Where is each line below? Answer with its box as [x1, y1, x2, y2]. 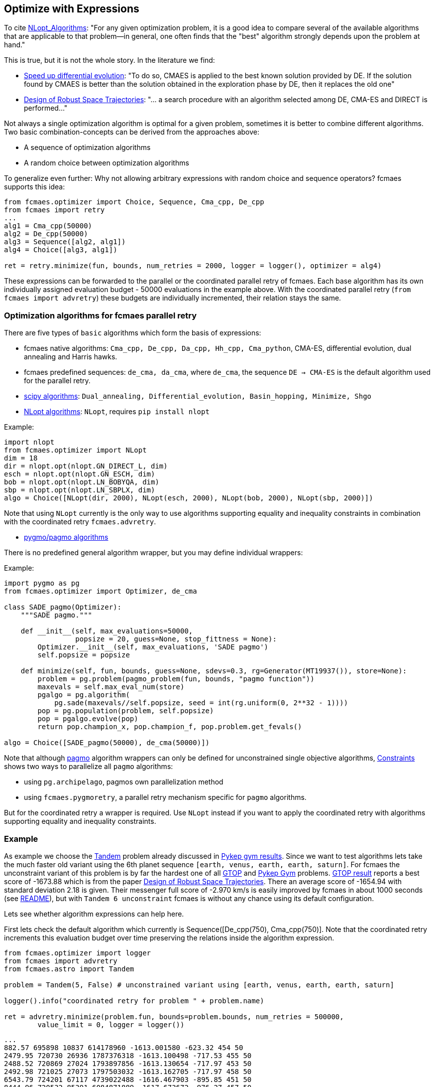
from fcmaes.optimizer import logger [4, 948, 151, 957]
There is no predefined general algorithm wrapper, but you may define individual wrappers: [4, 548, 303, 557]
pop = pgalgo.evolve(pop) [37, 715, 138, 723]
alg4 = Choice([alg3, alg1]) [4, 246, 117, 254]
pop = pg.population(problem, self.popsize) [37, 707, 214, 715]
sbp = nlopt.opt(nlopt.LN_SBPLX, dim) [4, 486, 155, 494]
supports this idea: [4, 182, 65, 191]
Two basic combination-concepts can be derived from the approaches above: [4, 128, 259, 137]
